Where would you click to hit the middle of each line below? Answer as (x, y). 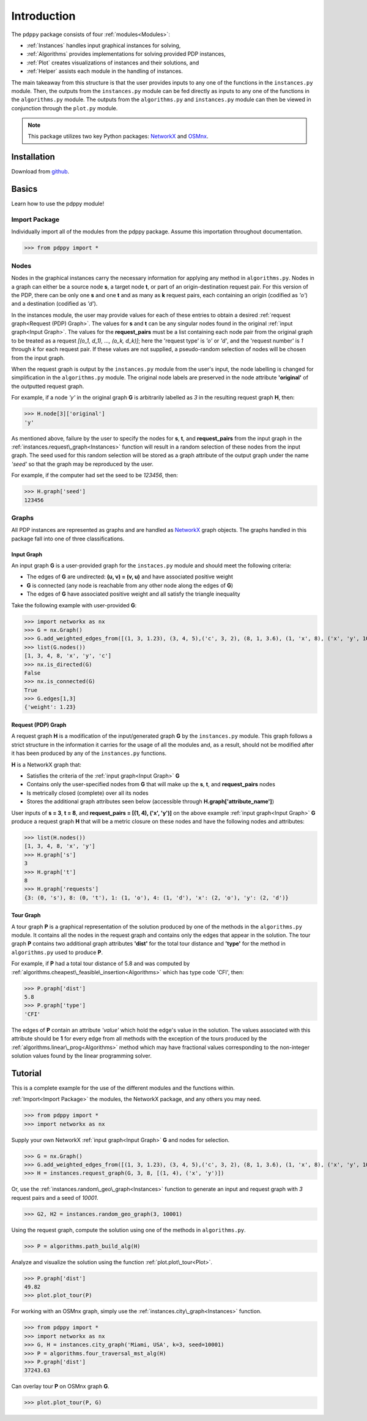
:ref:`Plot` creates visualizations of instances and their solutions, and (113, 63)
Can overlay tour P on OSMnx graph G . (60, 1386)
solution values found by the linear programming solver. (82, 1055)
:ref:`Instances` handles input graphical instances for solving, (104, 45)
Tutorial (27, 1073)
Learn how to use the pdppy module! (57, 204)
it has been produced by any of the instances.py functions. (89, 753)
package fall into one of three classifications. (68, 539)
